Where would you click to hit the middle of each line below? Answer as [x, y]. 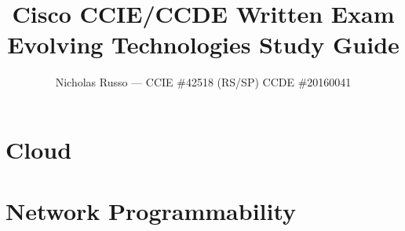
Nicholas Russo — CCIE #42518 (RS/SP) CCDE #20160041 [203, 82]
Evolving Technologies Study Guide [203, 44]
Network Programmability [151, 211]
